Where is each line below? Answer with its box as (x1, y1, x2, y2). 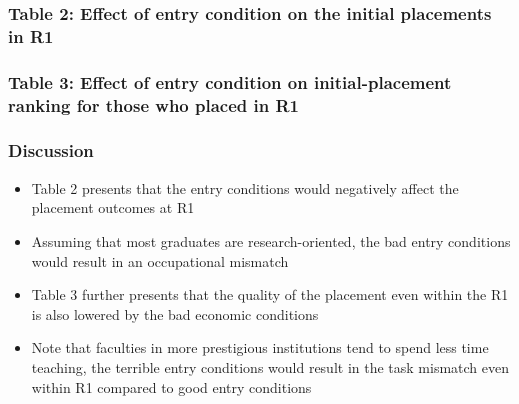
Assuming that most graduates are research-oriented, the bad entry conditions (31, 230, 511, 251)
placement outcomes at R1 (31, 197, 195, 218)
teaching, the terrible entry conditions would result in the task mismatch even (31, 356, 510, 377)
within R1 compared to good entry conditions (31, 376, 312, 397)
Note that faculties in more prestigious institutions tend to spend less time (31, 337, 489, 358)
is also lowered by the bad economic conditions (31, 303, 319, 324)
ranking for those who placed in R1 (8, 92, 299, 117)
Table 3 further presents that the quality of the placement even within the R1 (31, 284, 509, 305)
